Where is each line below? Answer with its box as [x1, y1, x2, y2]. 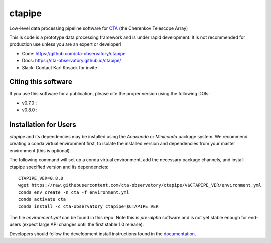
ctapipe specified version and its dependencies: [9, 164, 109, 170]
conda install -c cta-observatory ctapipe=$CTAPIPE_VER [18, 203, 159, 209]
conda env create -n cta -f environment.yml [18, 189, 130, 195]
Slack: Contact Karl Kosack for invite [22, 64, 97, 70]
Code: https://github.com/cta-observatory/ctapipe [22, 50, 126, 56]
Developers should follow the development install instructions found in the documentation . [9, 231, 196, 237]
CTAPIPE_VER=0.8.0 [18, 176, 64, 181]
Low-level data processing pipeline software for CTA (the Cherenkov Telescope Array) [9, 25, 188, 31]
